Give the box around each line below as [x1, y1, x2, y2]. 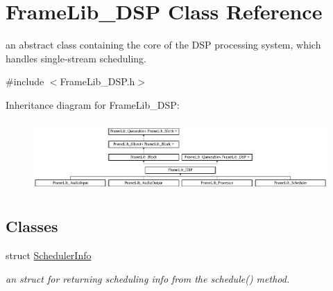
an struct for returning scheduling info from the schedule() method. [6, 271, 290, 285]
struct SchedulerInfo [6, 248, 92, 263]
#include [6, 74, 44, 89]
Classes [6, 215, 58, 237]
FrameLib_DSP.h [60, 74, 135, 89]
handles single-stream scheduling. [6, 51, 146, 65]
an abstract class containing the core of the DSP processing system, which [6, 37, 321, 52]
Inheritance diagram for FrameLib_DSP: [6, 97, 180, 112]
